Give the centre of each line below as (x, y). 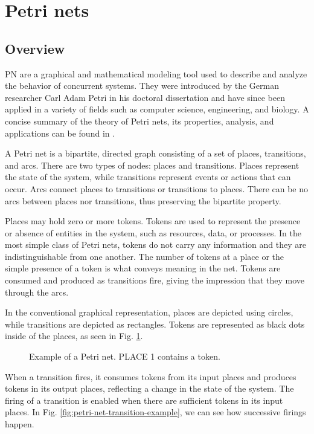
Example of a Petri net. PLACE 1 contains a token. (125, 356)
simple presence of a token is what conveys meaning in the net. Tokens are (143, 268)
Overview (35, 48)
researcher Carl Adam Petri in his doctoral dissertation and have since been (145, 97)
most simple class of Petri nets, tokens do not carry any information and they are (155, 245)
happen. (20, 424)
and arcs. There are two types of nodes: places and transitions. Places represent (152, 165)
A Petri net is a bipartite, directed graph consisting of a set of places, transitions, (155, 153)
